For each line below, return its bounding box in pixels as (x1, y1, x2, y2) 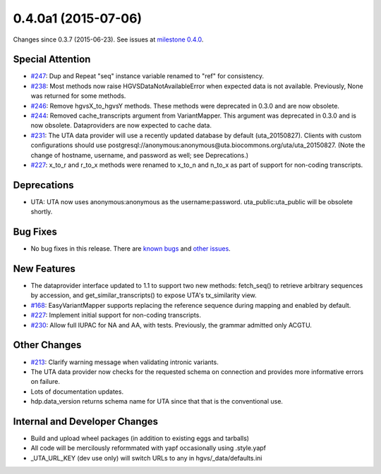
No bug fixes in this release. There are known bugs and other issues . (30, 244, 231, 253)
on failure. (30, 378, 60, 386)
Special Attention (13, 54, 91, 66)
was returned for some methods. (30, 92, 126, 100)
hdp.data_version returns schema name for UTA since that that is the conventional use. (30, 397, 284, 406)
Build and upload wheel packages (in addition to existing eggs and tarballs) (30, 434, 250, 443)
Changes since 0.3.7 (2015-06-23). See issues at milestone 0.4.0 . (13, 35, 204, 44)
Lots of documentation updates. (30, 387, 123, 396)
